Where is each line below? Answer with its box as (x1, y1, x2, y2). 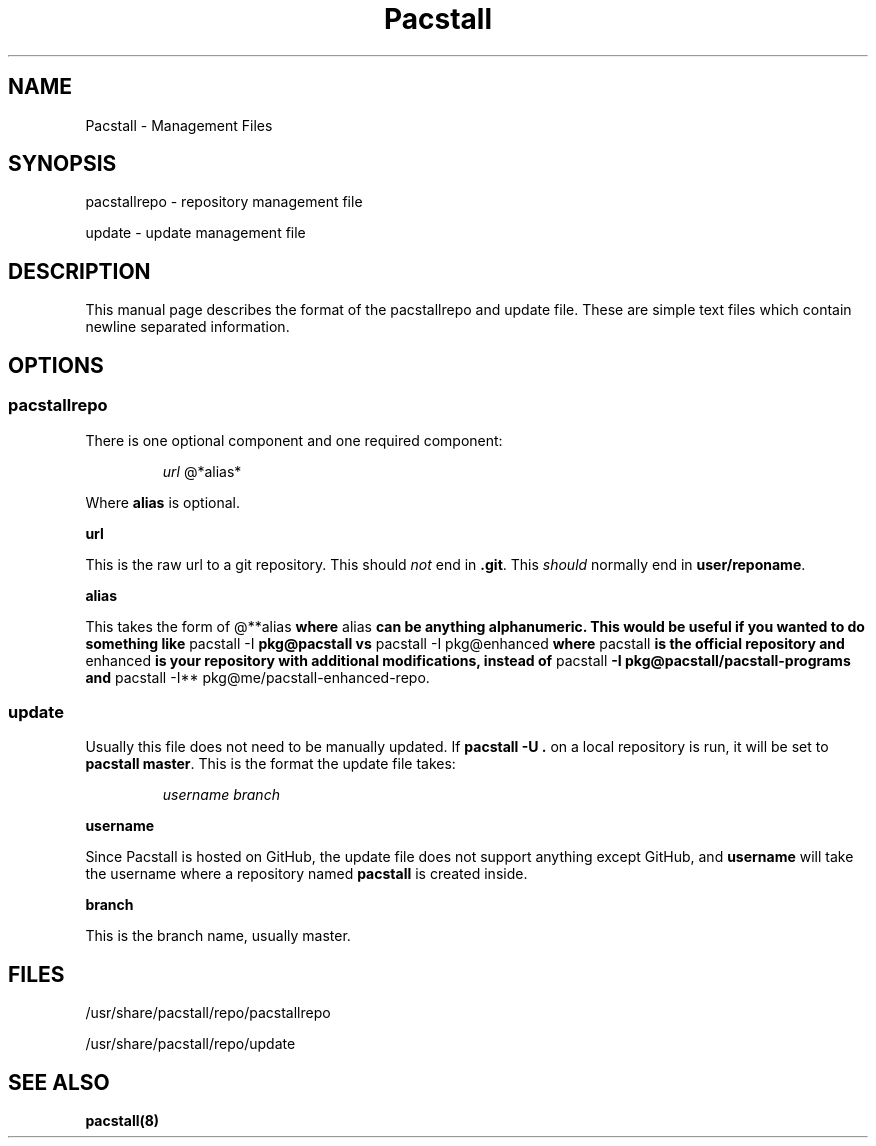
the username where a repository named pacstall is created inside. (85, 865, 528, 883)
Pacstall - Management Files (85, 116, 273, 134)
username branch (162, 786, 280, 804)
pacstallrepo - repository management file (85, 193, 363, 211)
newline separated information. (85, 318, 290, 336)
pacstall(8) (85, 1111, 160, 1129)
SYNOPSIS (8, 151, 117, 177)
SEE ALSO (8, 1069, 110, 1095)
